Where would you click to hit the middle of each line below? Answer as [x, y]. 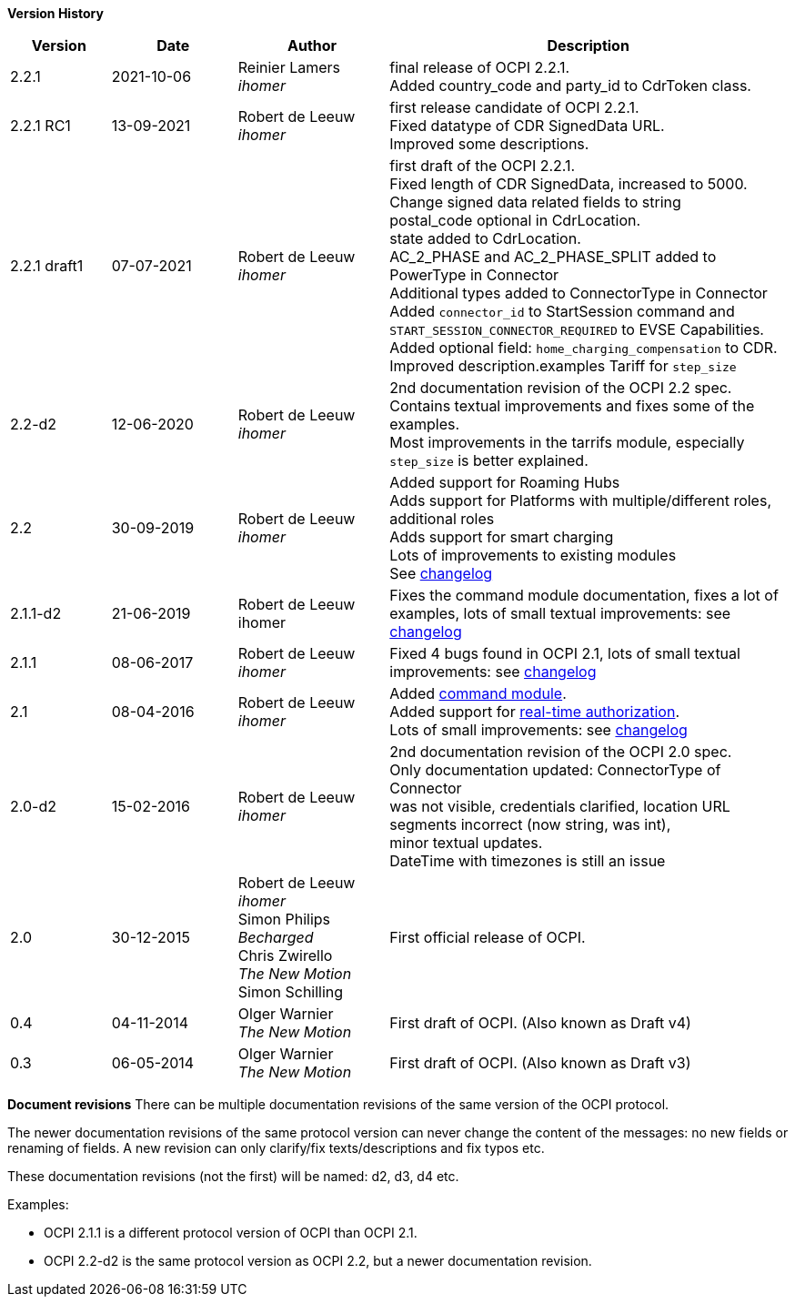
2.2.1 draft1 [47, 266]
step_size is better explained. [489, 460]
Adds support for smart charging [502, 537]
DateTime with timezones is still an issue [528, 861]
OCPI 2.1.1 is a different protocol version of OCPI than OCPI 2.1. [231, 1233]
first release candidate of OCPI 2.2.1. [514, 107]
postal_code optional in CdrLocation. [515, 220]
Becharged [276, 937]
